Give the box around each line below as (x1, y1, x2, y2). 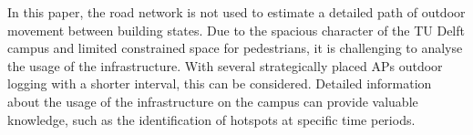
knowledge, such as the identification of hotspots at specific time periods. (7, 109, 416, 129)
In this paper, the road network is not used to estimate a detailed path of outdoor (7, 3, 466, 21)
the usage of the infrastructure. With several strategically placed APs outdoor (7, 56, 443, 75)
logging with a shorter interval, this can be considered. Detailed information (7, 74, 432, 93)
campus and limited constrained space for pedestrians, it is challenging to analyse (7, 38, 463, 57)
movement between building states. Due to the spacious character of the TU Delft (7, 20, 465, 39)
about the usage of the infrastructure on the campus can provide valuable (7, 91, 418, 110)
